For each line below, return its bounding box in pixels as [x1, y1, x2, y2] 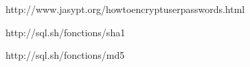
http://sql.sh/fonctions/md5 [5, 48, 125, 62]
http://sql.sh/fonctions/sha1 [5, 25, 126, 39]
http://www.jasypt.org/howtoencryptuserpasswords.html [5, 2, 245, 16]
